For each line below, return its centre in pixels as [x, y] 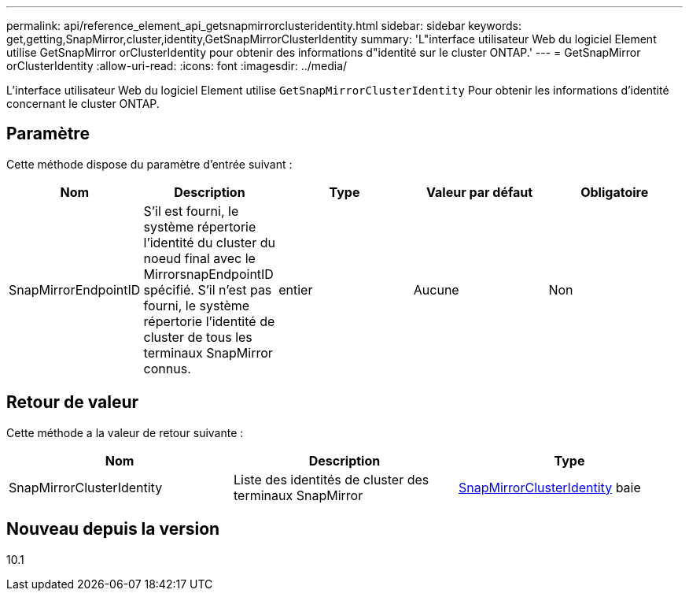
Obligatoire [615, 192]
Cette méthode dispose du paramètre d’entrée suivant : [149, 164]
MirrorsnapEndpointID [208, 274]
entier [296, 289]
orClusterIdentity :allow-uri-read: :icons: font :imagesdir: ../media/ [177, 66]
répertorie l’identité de [209, 321]
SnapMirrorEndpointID [75, 289]
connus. [167, 368]
